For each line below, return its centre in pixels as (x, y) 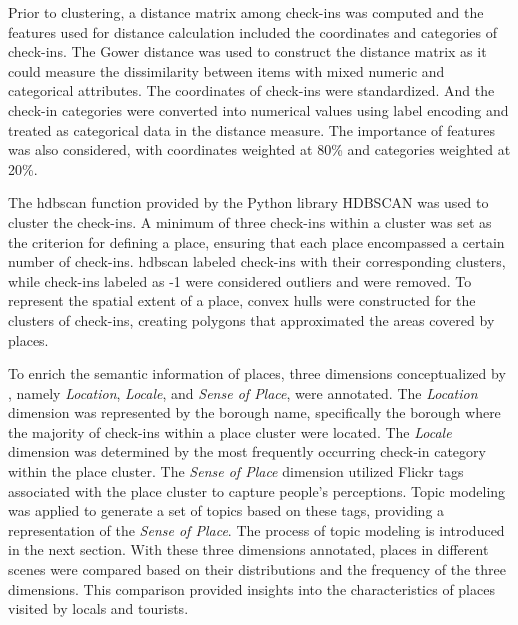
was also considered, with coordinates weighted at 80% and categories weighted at (259, 149)
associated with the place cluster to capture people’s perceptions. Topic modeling (257, 490)
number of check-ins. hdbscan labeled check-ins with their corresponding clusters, (257, 261)
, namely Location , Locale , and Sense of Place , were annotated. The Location (243, 392)
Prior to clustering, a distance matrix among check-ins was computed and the (246, 12)
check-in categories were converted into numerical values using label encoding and (258, 109)
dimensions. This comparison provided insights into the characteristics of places (251, 588)
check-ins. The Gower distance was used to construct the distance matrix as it (247, 51)
